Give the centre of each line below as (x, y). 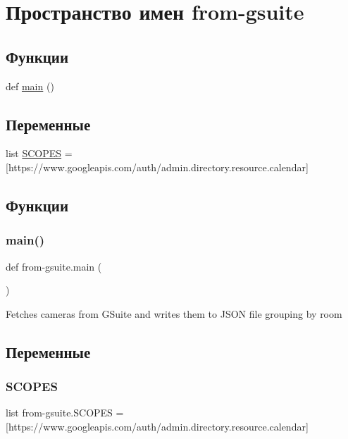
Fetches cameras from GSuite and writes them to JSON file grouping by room (174, 313)
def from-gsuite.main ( (54, 266)
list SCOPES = (39, 153)
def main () (30, 86)
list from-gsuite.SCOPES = (65, 413)
